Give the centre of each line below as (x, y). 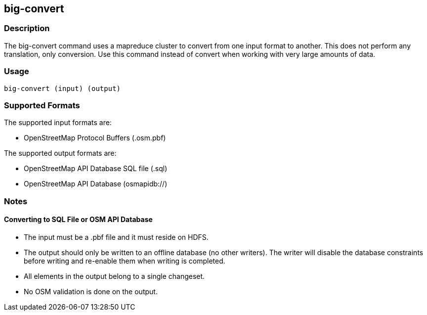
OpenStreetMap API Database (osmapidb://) (96, 184)
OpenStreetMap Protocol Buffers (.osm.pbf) (95, 138)
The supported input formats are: (58, 123)
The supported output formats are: (60, 153)
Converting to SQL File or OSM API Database (78, 220)
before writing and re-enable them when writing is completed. (125, 261)
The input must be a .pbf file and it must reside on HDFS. (116, 237)
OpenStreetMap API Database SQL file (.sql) (96, 169)
